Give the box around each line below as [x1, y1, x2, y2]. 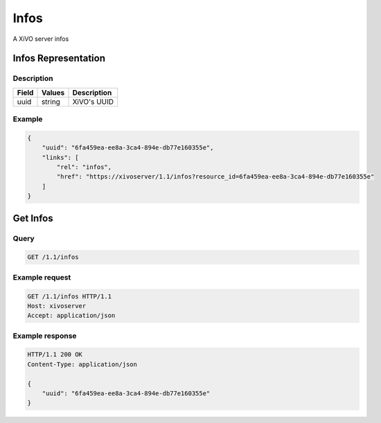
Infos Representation [12, 53, 105, 64]
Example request [12, 272, 71, 282]
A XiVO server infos [12, 35, 69, 43]
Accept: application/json [27, 312, 116, 320]
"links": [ [42, 153, 79, 161]
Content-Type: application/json [27, 360, 138, 368]
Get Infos [12, 212, 53, 224]
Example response [12, 331, 77, 341]
